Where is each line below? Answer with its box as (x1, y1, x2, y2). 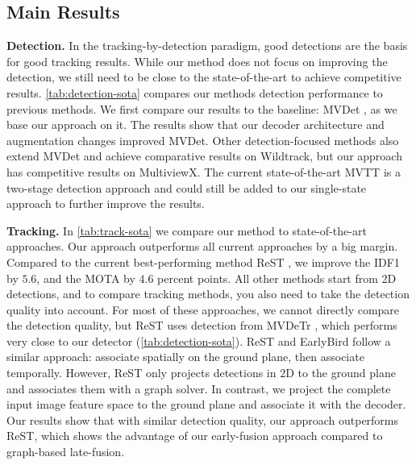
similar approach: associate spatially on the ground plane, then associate (6, 348, 364, 365)
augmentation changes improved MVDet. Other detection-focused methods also (6, 131, 399, 148)
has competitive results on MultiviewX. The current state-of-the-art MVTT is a (6, 163, 401, 180)
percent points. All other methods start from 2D (157, 269, 397, 286)
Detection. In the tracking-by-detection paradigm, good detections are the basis (6, 37, 408, 54)
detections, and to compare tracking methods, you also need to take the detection (6, 285, 410, 302)
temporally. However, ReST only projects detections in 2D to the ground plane (6, 364, 396, 381)
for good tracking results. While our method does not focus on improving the (6, 52, 388, 69)
